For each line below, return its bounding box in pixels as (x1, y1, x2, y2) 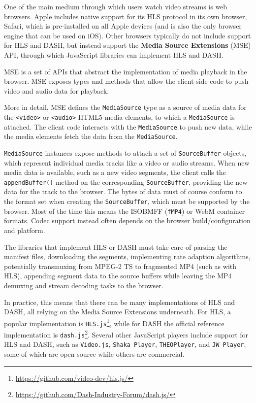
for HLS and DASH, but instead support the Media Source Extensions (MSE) (4, 40, 251, 50)
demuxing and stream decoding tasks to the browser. (4, 280, 163, 290)
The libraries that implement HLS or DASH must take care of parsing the (4, 241, 227, 252)
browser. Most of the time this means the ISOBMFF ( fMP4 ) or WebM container (4, 205, 245, 216)
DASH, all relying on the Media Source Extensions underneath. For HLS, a (4, 306, 231, 317)
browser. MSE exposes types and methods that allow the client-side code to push (4, 76, 249, 86)
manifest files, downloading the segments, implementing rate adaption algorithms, (4, 251, 251, 262)
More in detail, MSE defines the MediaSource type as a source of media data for (4, 102, 247, 112)
